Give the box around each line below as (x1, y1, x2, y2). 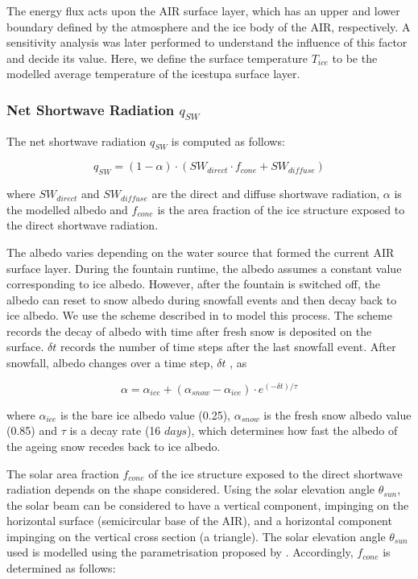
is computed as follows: (171, 132, 285, 149)
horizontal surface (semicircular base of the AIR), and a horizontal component (6, 512, 392, 529)
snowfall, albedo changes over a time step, (6, 354, 213, 371)
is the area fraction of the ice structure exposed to (157, 201, 405, 217)
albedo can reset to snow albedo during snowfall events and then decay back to (6, 291, 397, 308)
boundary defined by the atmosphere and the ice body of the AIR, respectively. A (6, 18, 411, 35)
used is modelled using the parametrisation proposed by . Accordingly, (6, 544, 354, 560)
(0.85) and (6, 422, 58, 439)
